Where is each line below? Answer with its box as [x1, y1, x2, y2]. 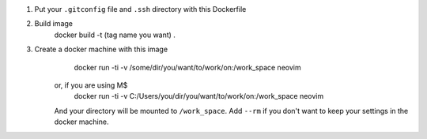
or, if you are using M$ [54, 80, 128, 90]
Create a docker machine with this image [34, 44, 168, 54]
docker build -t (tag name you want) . [54, 30, 176, 39]
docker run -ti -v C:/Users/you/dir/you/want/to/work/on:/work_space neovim [74, 92, 324, 101]
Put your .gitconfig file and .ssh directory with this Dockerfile [34, 5, 247, 13]
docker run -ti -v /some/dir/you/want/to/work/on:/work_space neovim [74, 62, 301, 72]
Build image [34, 19, 73, 28]
